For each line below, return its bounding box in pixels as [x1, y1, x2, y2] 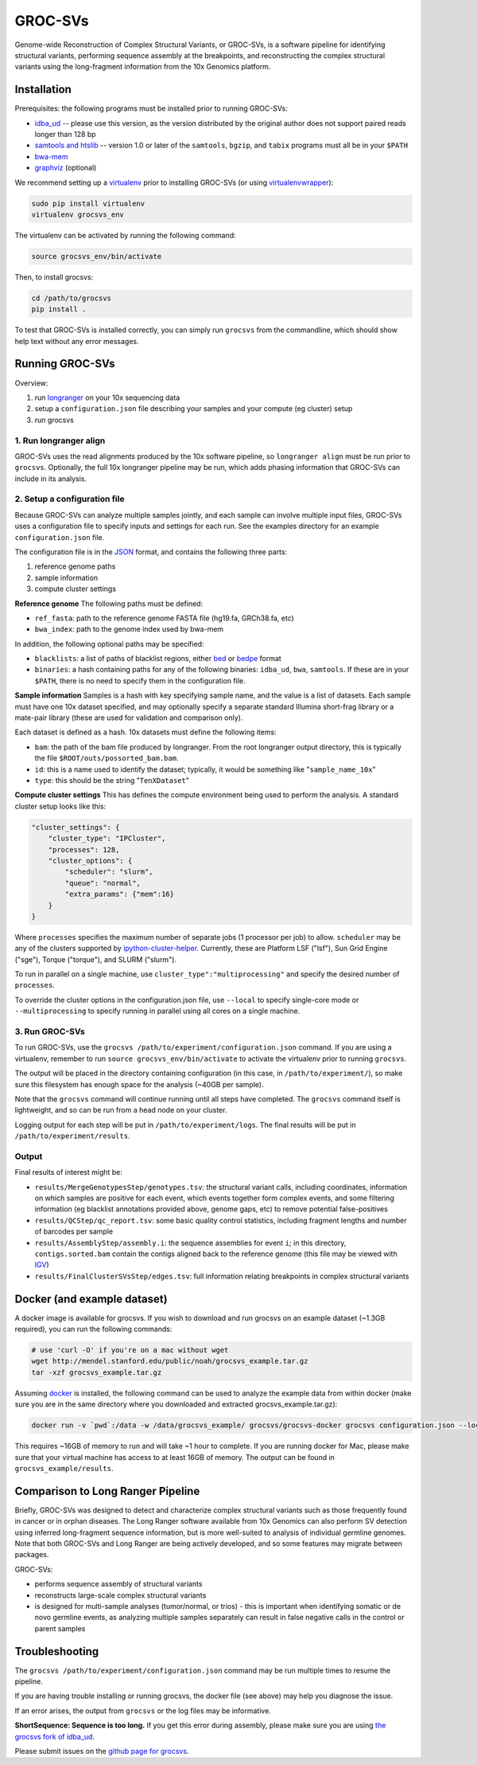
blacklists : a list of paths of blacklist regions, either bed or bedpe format [34, 654, 281, 663]
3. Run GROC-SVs [14, 1026, 85, 1037]
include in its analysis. [14, 474, 87, 483]
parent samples [34, 1623, 86, 1633]
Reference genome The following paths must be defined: [14, 598, 204, 609]
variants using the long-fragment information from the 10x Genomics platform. [14, 62, 271, 72]
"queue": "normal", [64, 879, 141, 887]
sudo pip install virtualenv [31, 199, 145, 208]
